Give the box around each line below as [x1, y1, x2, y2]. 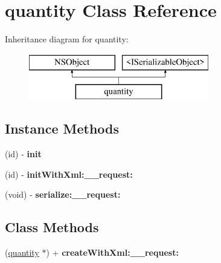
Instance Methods [5, 119, 119, 138]
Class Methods [5, 218, 99, 236]
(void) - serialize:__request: [5, 188, 121, 201]
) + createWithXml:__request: [46, 246, 179, 259]
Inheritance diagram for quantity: [5, 33, 129, 45]
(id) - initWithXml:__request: [5, 167, 133, 180]
